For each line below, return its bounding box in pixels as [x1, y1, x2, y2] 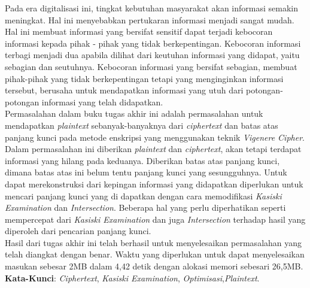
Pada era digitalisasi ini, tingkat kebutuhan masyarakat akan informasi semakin [5, 2, 298, 14]
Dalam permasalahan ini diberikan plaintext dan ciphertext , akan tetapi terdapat [5, 143, 302, 155]
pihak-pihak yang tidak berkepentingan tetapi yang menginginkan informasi [5, 72, 284, 84]
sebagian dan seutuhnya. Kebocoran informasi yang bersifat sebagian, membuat [5, 60, 297, 72]
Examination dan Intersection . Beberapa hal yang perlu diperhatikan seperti [5, 201, 286, 214]
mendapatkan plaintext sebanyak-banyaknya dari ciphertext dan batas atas [5, 119, 278, 131]
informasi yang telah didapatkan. [41, 95, 163, 108]
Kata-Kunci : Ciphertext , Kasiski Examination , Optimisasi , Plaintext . [5, 271, 260, 284]
